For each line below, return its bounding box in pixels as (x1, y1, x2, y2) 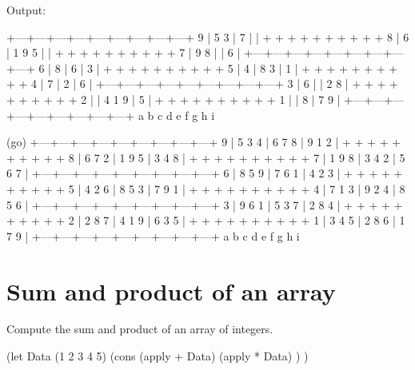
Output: (6, 2, 46, 18)
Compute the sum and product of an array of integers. (6, 320, 273, 337)
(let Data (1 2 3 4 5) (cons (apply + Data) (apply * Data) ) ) (6, 348, 309, 364)
